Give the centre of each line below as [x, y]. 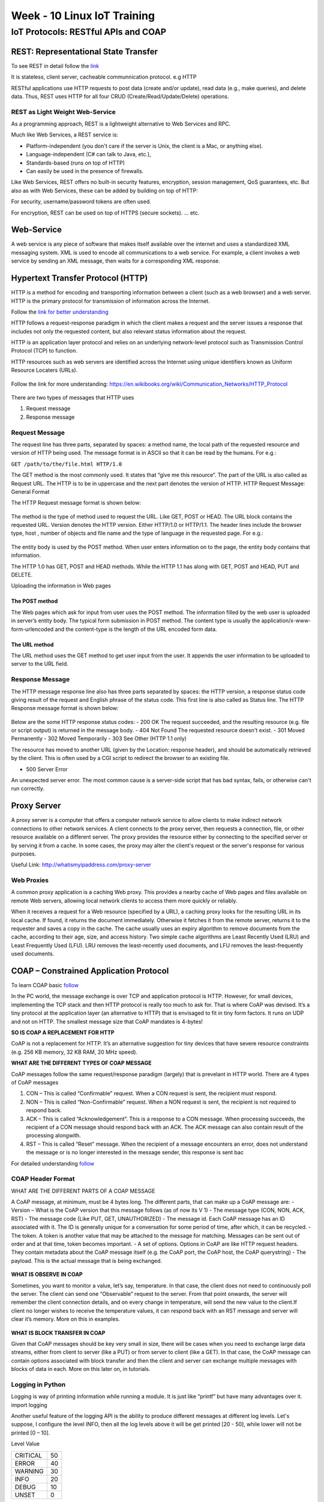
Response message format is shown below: [65, 708]
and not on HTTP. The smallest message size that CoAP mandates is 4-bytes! [107, 1021]
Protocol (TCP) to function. [44, 351]
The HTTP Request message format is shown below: [76, 503]
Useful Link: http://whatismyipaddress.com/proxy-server [81, 865]
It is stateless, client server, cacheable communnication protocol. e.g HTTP [104, 77]
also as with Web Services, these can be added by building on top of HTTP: [104, 190]
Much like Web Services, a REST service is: [64, 135]
